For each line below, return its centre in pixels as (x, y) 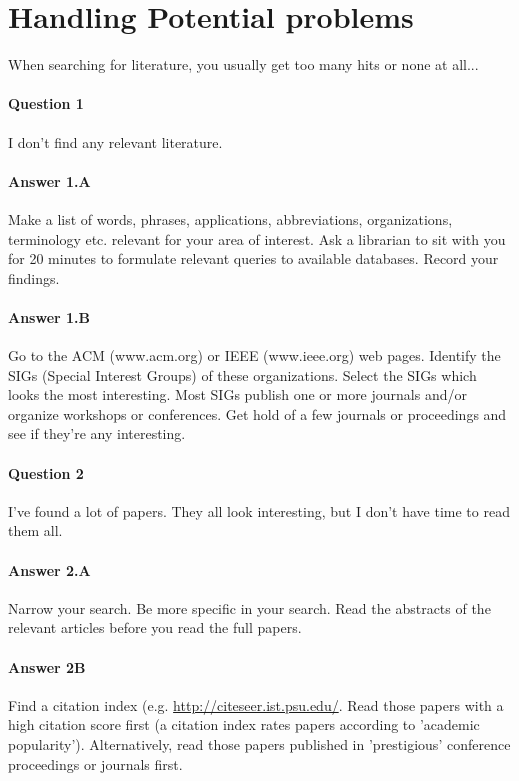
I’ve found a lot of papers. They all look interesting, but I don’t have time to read (259, 510)
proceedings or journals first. (95, 763)
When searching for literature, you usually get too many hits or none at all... (243, 64)
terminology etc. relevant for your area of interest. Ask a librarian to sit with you (257, 238)
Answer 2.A (49, 569)
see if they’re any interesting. (97, 433)
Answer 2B (47, 666)
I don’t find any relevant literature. (115, 141)
